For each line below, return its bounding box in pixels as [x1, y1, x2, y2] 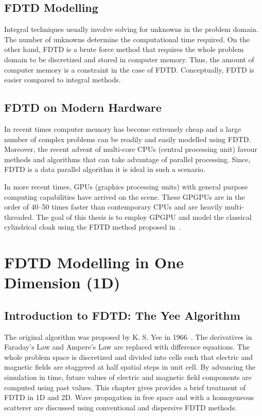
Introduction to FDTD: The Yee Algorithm [4, 307, 240, 323]
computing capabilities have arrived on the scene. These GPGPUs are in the [4, 191, 245, 202]
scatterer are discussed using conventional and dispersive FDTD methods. [4, 402, 237, 412]
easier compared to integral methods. [4, 74, 121, 85]
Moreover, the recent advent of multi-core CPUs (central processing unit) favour [4, 144, 257, 154]
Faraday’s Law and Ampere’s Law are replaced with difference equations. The [4, 341, 250, 352]
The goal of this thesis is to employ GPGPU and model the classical [36, 211, 252, 222]
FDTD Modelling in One [4, 252, 184, 273]
